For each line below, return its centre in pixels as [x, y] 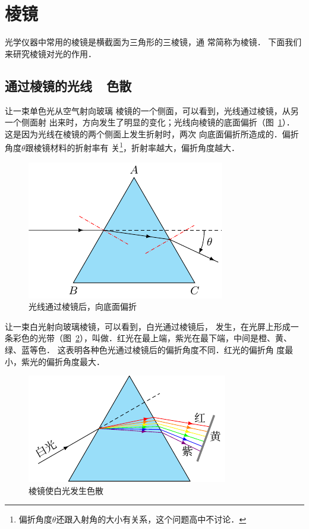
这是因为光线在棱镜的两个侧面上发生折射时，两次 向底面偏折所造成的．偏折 [152, 133]
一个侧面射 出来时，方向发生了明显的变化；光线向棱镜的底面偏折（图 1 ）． [150, 122]
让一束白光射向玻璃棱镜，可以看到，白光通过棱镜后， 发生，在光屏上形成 [148, 326]
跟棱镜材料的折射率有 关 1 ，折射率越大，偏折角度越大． [133, 147]
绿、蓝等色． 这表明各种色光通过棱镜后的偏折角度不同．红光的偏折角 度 [145, 349]
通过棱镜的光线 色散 [68, 85]
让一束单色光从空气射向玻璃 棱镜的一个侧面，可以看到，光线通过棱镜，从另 [152, 110]
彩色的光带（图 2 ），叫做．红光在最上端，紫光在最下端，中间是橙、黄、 [152, 338]
